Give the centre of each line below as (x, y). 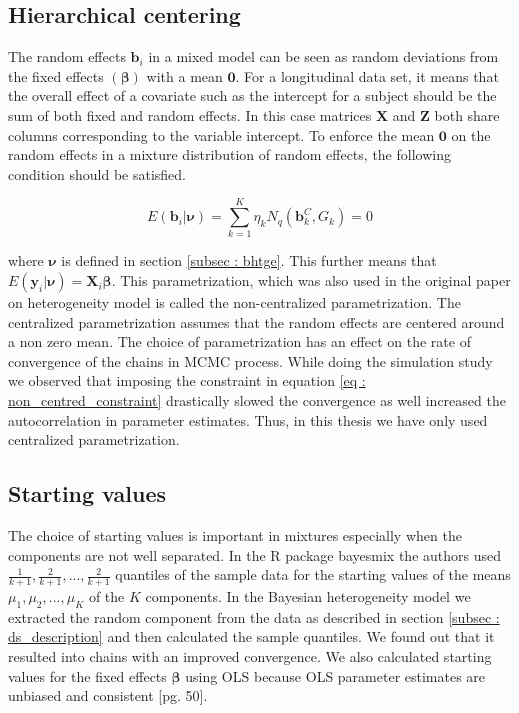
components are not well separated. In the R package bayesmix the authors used (254, 554)
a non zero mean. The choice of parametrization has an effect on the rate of (239, 341)
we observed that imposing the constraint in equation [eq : (187, 380)
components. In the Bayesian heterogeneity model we (308, 596)
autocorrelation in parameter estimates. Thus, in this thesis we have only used (248, 419)
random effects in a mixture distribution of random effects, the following (229, 154)
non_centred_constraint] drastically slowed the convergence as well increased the (257, 400)
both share (467, 114)
